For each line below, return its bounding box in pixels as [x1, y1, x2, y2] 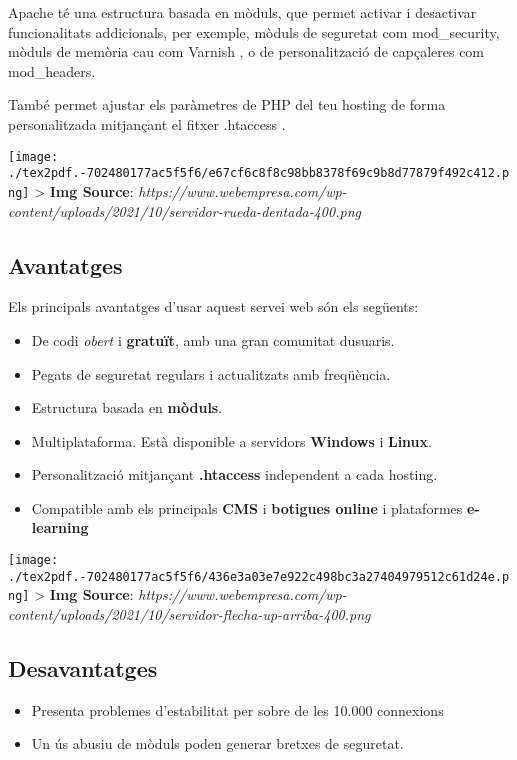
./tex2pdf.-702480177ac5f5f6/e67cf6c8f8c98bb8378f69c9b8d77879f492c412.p [8, 166, 510, 181]
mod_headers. [8, 60, 96, 81]
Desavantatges [8, 653, 158, 684]
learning [31, 517, 89, 538]
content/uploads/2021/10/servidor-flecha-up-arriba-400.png [8, 604, 371, 625]
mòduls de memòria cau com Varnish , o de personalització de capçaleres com [8, 41, 485, 62]
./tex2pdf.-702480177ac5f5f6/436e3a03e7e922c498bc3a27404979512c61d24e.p [8, 569, 510, 584]
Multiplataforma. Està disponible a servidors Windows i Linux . [31, 430, 432, 451]
